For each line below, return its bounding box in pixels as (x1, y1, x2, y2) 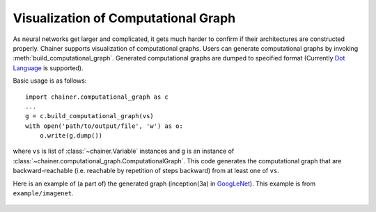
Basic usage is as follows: (13, 76, 87, 85)
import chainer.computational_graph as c (25, 92, 169, 101)
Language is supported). (13, 63, 84, 72)
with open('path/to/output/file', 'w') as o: (25, 122, 184, 130)
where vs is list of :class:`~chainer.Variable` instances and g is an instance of (13, 147, 235, 156)
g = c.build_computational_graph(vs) (25, 112, 155, 120)
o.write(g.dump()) (39, 132, 103, 140)
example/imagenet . (13, 189, 74, 197)
